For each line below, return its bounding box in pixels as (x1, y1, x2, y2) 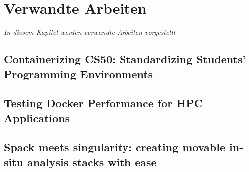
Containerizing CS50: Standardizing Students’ (4, 51, 246, 67)
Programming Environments (4, 66, 153, 81)
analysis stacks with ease (27, 154, 157, 169)
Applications (4, 110, 70, 125)
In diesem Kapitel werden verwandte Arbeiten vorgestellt (4, 27, 176, 37)
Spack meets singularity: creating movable (4, 139, 226, 155)
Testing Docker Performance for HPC (4, 95, 203, 111)
